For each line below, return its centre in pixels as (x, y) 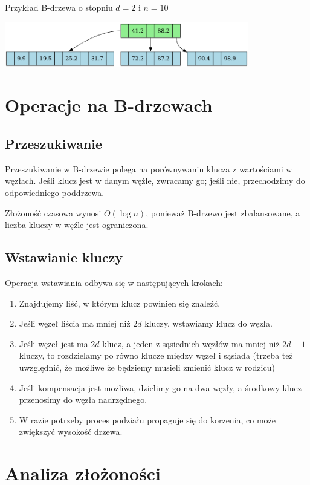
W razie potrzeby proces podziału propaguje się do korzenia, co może (147, 419)
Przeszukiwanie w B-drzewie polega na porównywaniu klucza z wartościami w (149, 168)
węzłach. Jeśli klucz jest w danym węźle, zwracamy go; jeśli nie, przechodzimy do (155, 181)
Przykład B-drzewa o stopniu (59, 7)
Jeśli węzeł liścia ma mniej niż (75, 323)
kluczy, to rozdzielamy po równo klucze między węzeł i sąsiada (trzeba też (156, 355)
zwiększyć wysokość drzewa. (71, 431)
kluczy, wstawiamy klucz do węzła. (208, 323)
